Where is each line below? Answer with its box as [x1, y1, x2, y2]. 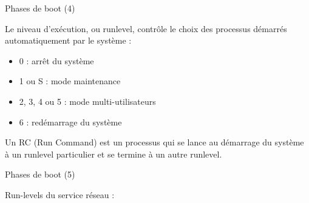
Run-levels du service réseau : [5, 188, 115, 201]
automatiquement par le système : [5, 34, 132, 47]
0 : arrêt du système [19, 54, 94, 67]
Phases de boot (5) [5, 168, 75, 181]
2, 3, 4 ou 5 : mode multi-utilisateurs [19, 95, 156, 107]
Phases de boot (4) [5, 2, 75, 14]
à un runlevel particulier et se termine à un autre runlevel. [5, 147, 222, 160]
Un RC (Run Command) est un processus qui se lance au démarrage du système [5, 136, 304, 148]
